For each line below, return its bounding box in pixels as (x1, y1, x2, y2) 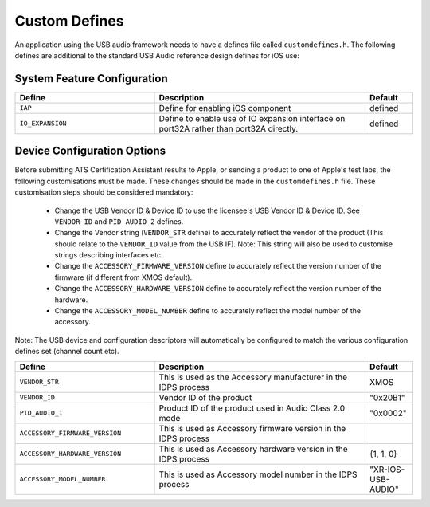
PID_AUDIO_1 (19, 409, 63, 418)
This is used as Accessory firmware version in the (158, 422, 346, 434)
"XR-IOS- (369, 463, 405, 474)
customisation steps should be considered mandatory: (14, 187, 193, 197)
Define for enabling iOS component (158, 102, 291, 113)
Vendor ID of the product (158, 391, 252, 403)
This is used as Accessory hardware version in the (158, 443, 348, 454)
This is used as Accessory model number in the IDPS (158, 469, 358, 480)
